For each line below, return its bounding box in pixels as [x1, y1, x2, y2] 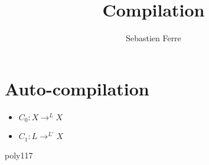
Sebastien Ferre [126, 32, 181, 44]
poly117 [5, 148, 33, 161]
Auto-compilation [5, 76, 149, 100]
